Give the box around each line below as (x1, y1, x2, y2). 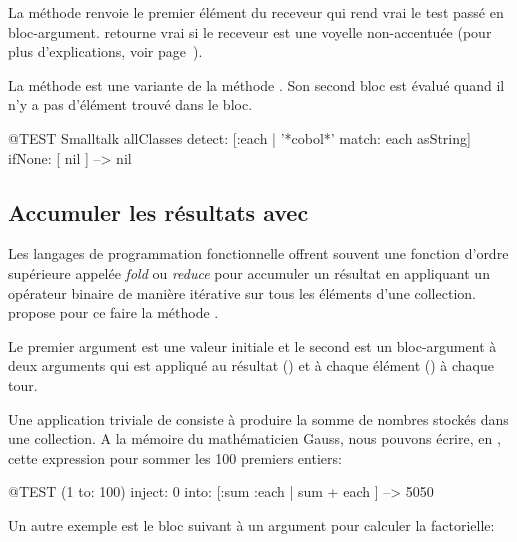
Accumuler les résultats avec (8, 196, 309, 227)
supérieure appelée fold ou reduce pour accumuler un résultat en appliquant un (8, 262, 490, 283)
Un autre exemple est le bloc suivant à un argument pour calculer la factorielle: (8, 514, 495, 535)
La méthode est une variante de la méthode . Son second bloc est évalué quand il (8, 74, 505, 95)
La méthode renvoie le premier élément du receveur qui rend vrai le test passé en (8, 2, 504, 22)
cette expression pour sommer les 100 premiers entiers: (8, 447, 342, 468)
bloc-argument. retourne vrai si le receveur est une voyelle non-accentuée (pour (8, 21, 492, 42)
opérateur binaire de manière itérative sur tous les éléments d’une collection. (8, 282, 476, 303)
